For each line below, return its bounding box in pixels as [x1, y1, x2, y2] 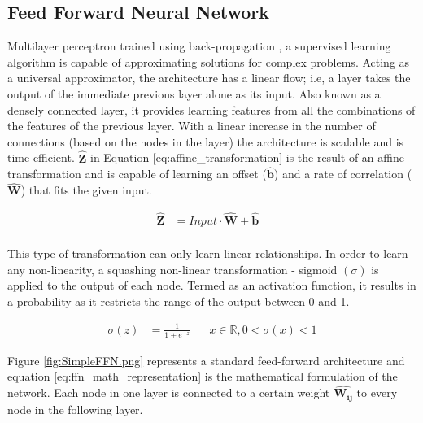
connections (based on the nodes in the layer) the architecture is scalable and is [7, 133, 404, 150]
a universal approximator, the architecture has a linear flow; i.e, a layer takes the [7, 69, 411, 86]
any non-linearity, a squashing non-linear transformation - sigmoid [7, 260, 338, 277]
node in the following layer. [7, 400, 143, 417]
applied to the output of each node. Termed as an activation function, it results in [7, 277, 416, 294]
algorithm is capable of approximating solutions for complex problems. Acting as [7, 53, 410, 70]
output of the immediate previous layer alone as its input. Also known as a [7, 85, 381, 102]
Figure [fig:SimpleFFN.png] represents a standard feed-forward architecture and [7, 351, 405, 368]
